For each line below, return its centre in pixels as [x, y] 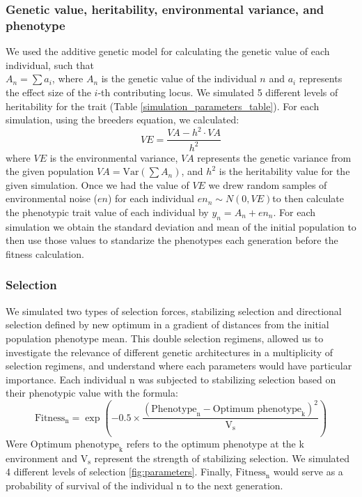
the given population [50, 171]
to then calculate [308, 198]
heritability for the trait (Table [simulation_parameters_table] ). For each [163, 106]
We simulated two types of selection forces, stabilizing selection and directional [174, 311]
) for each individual [151, 198]
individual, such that [50, 64]
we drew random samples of [268, 184]
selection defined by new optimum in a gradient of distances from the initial [167, 324]
